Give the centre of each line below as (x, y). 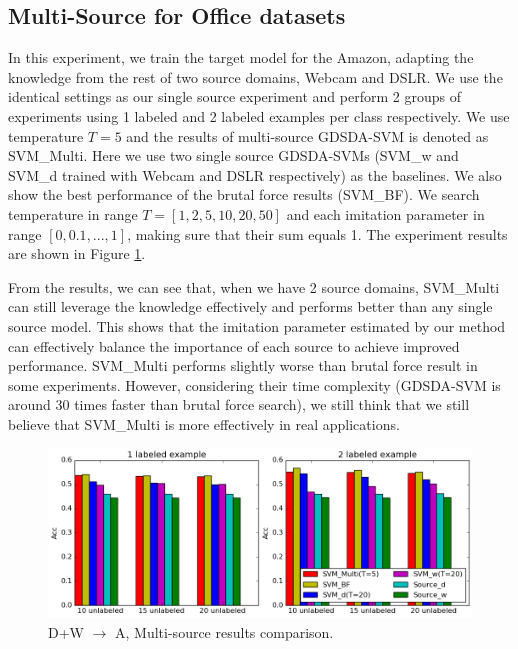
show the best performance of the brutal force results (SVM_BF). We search (244, 194)
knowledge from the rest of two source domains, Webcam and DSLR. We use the (255, 76)
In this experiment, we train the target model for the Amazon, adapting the (241, 57)
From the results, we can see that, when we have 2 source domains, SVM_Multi (254, 286)
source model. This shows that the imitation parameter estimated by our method (257, 325)
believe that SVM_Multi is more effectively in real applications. (204, 423)
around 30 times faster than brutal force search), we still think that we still (239, 404)
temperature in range (73, 213)
